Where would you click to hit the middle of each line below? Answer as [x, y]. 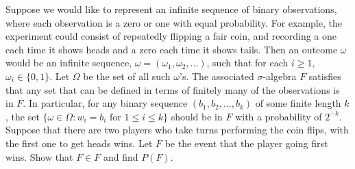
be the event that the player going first [246, 143]
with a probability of [279, 116]
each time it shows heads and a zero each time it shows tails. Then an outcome [172, 49]
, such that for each [247, 63]
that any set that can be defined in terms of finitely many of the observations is [173, 89]
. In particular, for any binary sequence [105, 103]
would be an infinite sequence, [69, 63]
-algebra [280, 76]
